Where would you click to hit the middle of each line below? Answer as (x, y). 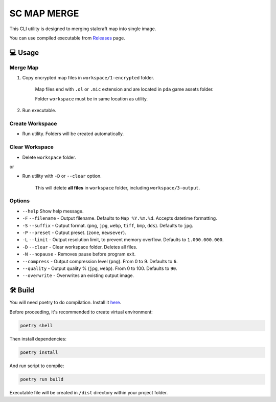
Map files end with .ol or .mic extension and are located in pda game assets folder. (124, 89)
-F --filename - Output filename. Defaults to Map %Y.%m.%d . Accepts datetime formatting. (120, 218)
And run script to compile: (37, 366)
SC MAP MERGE (44, 13)
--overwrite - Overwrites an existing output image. (78, 276)
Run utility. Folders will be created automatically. (73, 134)
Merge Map (24, 68)
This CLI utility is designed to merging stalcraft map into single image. (83, 29)
